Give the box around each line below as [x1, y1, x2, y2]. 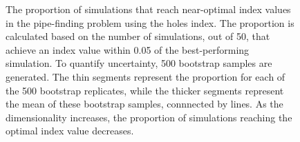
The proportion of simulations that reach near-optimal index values [6, 2, 291, 16]
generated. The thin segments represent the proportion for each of [6, 69, 285, 83]
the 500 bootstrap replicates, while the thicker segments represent [6, 83, 284, 97]
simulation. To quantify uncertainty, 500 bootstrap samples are [6, 56, 272, 70]
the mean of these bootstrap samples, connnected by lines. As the [6, 97, 283, 111]
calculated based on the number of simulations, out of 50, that [6, 29, 270, 43]
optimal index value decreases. [6, 123, 134, 138]
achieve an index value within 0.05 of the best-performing [6, 42, 250, 57]
